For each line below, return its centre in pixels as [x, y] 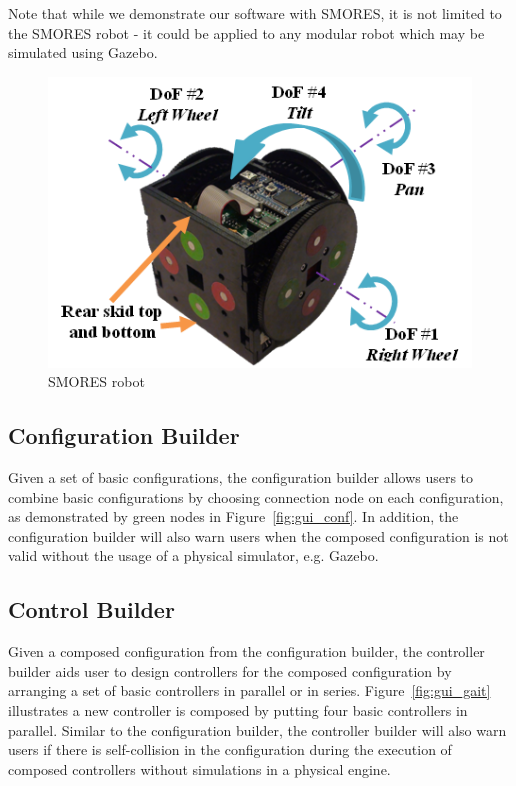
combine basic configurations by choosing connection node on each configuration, [256, 496]
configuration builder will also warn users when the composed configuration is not [258, 535]
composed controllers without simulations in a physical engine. [199, 768]
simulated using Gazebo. [83, 52]
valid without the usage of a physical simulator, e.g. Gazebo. [193, 555]
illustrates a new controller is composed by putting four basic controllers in [238, 709]
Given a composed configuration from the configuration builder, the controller [246, 651]
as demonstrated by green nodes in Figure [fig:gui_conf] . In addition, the [233, 516]
